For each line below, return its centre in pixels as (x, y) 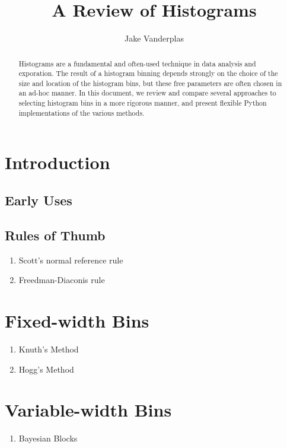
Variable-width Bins (88, 410)
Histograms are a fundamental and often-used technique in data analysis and (137, 63)
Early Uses (39, 200)
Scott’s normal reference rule (71, 260)
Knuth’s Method (49, 349)
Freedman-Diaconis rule (62, 280)
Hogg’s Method (46, 369)
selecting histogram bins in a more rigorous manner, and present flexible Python (143, 103)
